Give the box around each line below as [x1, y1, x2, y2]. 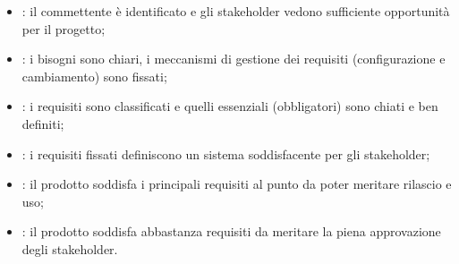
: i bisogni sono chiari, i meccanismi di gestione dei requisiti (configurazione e [21, 49, 446, 68]
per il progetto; [21, 19, 106, 38]
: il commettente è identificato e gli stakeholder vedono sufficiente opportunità [21, 2, 450, 20]
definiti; [21, 114, 64, 132]
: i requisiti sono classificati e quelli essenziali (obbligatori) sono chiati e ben [21, 97, 438, 115]
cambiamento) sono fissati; [21, 66, 167, 85]
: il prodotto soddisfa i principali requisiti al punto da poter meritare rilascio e [21, 175, 452, 193]
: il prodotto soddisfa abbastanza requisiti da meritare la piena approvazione [21, 222, 441, 241]
